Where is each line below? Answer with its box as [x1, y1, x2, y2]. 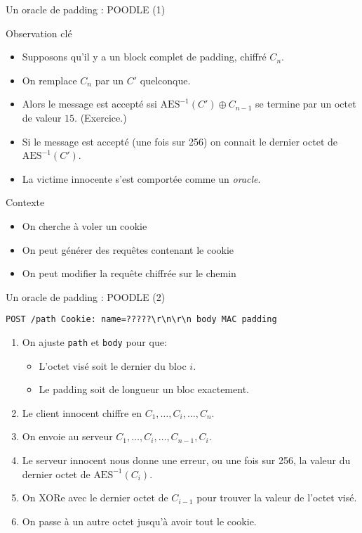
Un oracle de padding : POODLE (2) [6, 289, 166, 304]
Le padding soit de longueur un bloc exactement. [39, 382, 249, 397]
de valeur [22, 110, 62, 124]
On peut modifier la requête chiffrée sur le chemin [22, 266, 236, 281]
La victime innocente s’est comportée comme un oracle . [22, 171, 261, 186]
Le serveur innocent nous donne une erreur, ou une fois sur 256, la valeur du [22, 453, 351, 467]
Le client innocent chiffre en [22, 405, 142, 420]
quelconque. [140, 72, 191, 87]
